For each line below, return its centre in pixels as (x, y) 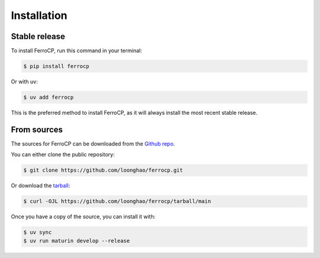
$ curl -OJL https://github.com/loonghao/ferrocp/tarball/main (117, 201)
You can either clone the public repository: (63, 154)
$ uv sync (38, 233)
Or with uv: (24, 82)
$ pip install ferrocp (56, 66)
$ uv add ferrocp (49, 97)
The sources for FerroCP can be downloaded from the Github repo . (93, 143)
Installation (39, 15)
